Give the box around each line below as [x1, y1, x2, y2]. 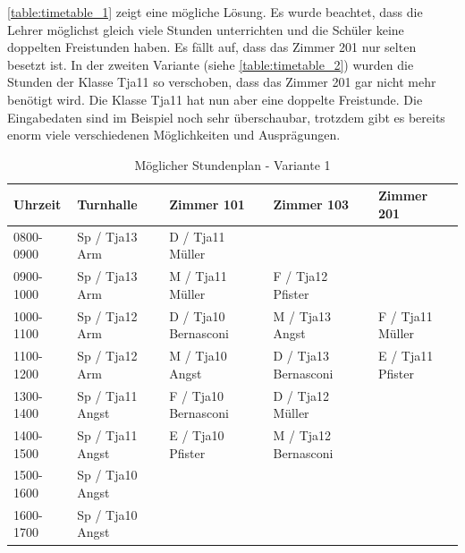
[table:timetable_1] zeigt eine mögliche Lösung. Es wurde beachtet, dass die [7, 3, 423, 21]
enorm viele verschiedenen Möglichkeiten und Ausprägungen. [7, 125, 341, 144]
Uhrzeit [13, 195, 62, 214]
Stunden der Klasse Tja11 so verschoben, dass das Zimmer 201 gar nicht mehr [7, 72, 436, 91]
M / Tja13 [273, 306, 332, 325]
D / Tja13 [273, 346, 329, 365]
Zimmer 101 [169, 195, 245, 214]
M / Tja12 [273, 425, 332, 444]
